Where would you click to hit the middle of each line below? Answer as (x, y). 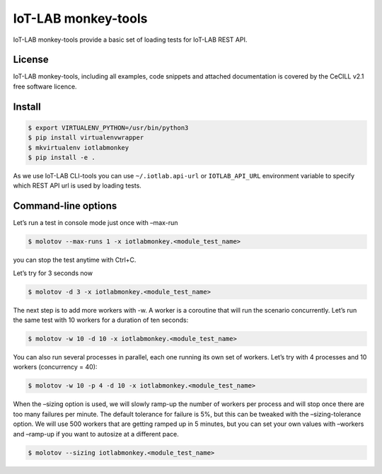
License (31, 60)
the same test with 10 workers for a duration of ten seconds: (101, 320)
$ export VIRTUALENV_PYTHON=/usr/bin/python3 (108, 128)
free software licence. (45, 86)
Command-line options (65, 206)
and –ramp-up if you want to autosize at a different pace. (96, 434)
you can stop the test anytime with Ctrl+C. (75, 260)
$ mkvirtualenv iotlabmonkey (79, 148)
